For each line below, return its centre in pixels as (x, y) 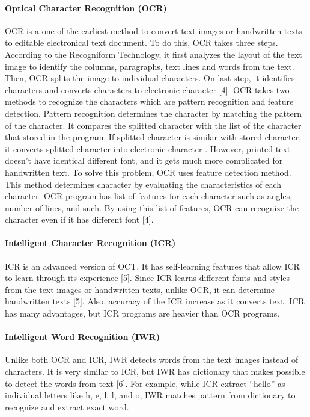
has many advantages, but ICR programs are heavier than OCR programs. (142, 313)
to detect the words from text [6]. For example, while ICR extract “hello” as (145, 383)
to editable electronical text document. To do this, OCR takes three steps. (141, 42)
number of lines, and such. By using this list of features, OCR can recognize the (152, 207)
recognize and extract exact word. (67, 406)
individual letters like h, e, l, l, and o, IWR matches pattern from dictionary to (150, 395)
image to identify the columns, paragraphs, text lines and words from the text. (150, 66)
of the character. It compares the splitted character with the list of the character (153, 125)
